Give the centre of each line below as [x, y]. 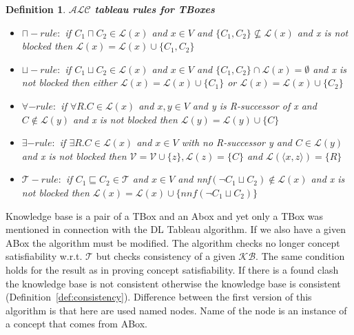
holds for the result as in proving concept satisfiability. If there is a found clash [172, 269]
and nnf [194, 179]
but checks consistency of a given [166, 256]
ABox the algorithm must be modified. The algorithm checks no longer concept [173, 242]
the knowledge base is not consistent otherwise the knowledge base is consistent [173, 283]
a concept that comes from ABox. [76, 324]
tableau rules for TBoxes [155, 9]
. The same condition [300, 256]
